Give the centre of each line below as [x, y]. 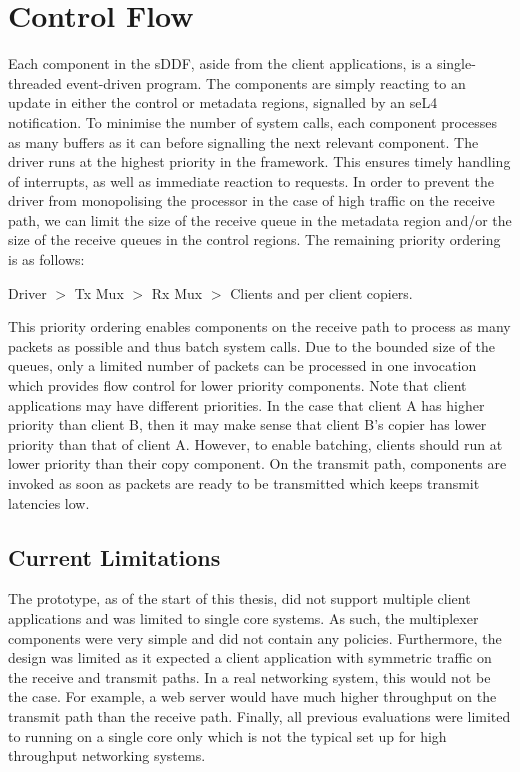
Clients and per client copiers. [321, 292]
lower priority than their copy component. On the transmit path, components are [257, 463]
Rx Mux [177, 292]
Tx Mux [99, 292]
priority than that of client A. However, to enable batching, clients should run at [255, 443]
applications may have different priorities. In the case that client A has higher [246, 404]
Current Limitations [114, 556]
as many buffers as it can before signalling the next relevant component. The [243, 141]
